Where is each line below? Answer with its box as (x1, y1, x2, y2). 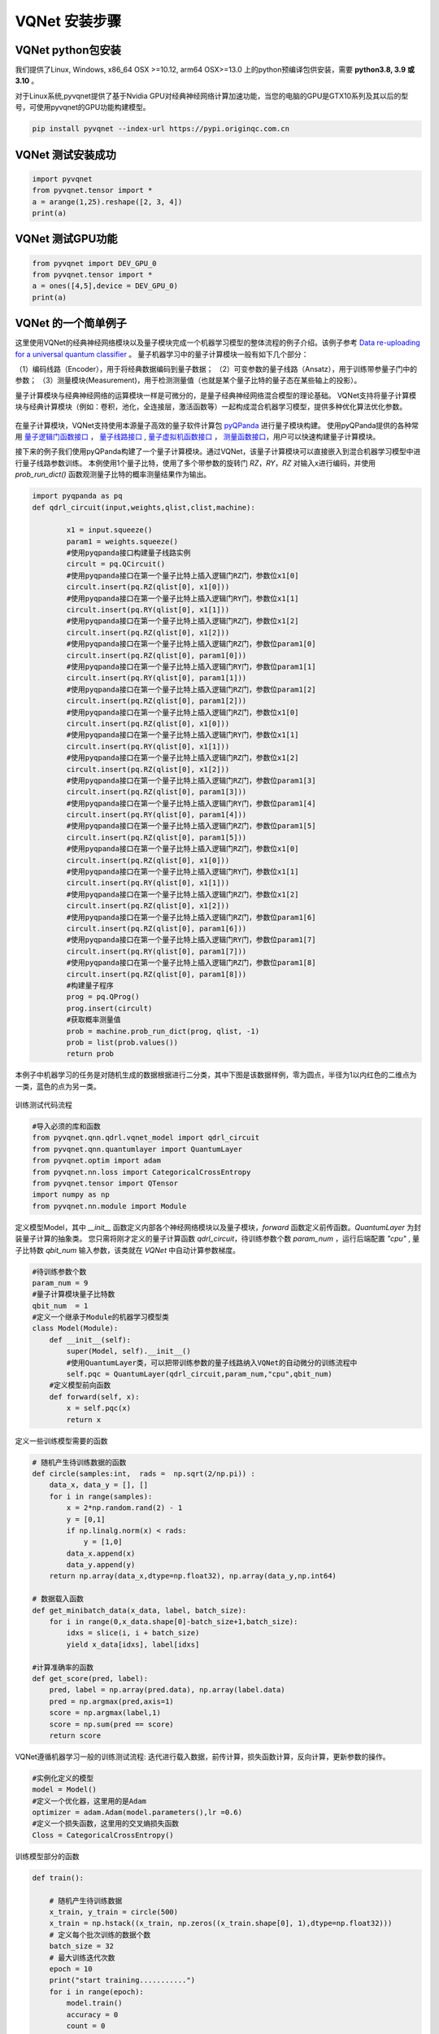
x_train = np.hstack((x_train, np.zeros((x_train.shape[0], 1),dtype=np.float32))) (49, 1918, 393, 1928)
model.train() (66, 1998, 123, 2008)
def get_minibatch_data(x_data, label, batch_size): (32, 1605, 247, 1615)
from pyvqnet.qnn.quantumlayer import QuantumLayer (32, 1144, 243, 1154)
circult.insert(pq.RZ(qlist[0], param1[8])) (66, 969, 247, 979)
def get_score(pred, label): (32, 1674, 149, 1683)
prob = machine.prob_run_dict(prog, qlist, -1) (66, 1026, 260, 1036)
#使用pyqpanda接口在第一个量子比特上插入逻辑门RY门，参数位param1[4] (66, 798, 316, 808)
